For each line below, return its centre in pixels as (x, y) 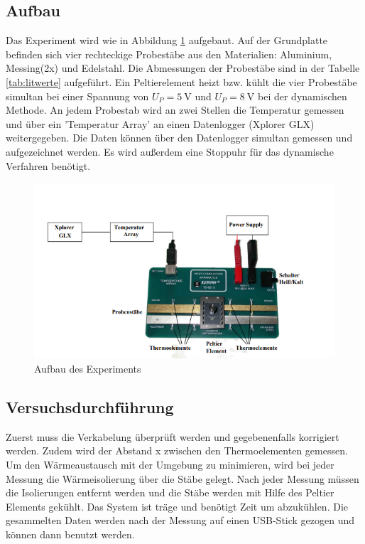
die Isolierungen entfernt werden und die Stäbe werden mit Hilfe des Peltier (170, 492)
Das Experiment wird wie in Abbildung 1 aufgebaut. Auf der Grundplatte (167, 40)
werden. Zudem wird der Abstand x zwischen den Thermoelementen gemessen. (177, 450)
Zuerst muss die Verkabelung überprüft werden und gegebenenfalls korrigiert (173, 436)
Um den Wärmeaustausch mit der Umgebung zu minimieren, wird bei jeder (170, 464)
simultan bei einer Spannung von (77, 96)
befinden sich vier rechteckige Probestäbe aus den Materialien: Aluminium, (169, 54)
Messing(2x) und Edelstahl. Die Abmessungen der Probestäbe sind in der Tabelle (183, 68)
